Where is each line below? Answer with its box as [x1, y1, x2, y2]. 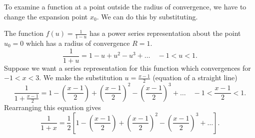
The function [4, 28, 43, 38]
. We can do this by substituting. [96, 11, 198, 21]
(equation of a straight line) [152, 72, 237, 83]
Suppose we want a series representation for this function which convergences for [4, 62, 251, 73]
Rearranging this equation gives [4, 102, 101, 113]
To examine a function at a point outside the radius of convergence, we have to [4, 1, 246, 11]
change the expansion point [4, 11, 88, 21]
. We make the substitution [39, 72, 122, 83]
